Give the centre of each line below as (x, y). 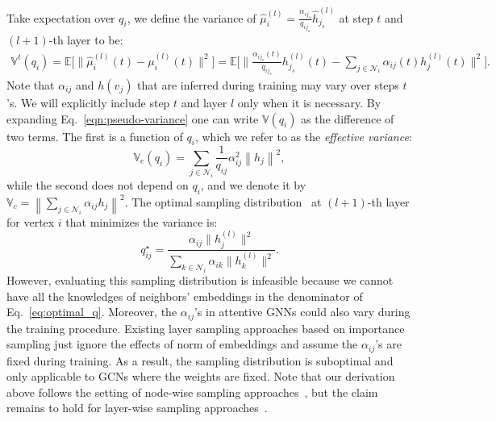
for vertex (31, 221)
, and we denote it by (253, 185)
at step (356, 17)
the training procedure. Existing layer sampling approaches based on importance (206, 328)
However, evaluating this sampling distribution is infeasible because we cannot (200, 279)
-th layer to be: (86, 39)
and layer (204, 102)
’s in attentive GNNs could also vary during (302, 312)
